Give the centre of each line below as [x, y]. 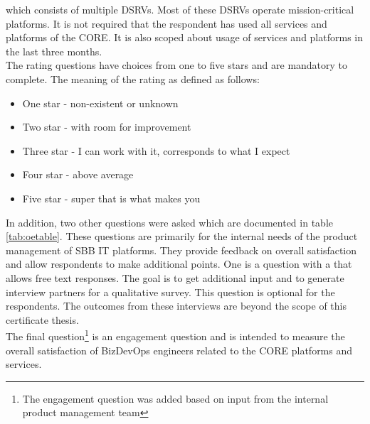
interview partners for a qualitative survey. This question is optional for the [170, 292]
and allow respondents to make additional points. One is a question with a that [179, 264]
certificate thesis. [42, 319]
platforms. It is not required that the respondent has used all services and [166, 23]
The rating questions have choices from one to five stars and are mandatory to [177, 65]
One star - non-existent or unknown [100, 103]
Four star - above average [78, 174]
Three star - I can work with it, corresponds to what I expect [156, 150]
